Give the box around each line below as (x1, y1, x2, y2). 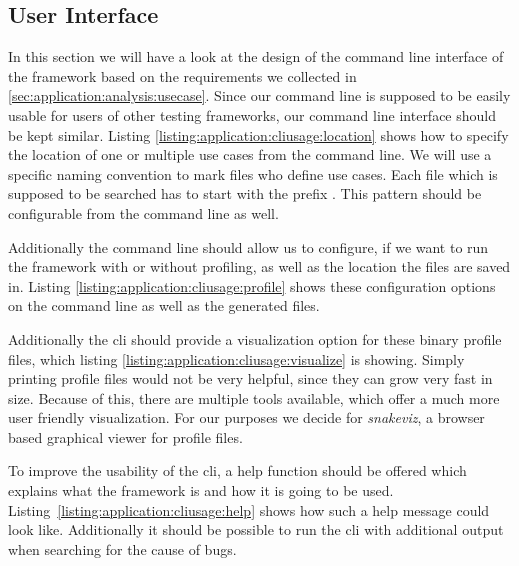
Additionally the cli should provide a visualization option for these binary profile (8, 328, 502, 349)
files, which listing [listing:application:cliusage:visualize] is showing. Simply (8, 348, 465, 369)
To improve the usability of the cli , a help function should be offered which (8, 460, 467, 481)
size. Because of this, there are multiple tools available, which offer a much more (8, 387, 500, 408)
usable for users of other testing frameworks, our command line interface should (8, 104, 497, 125)
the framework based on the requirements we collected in (8, 65, 357, 86)
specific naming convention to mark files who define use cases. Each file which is (8, 163, 498, 184)
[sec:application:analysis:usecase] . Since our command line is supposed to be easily (8, 85, 511, 106)
